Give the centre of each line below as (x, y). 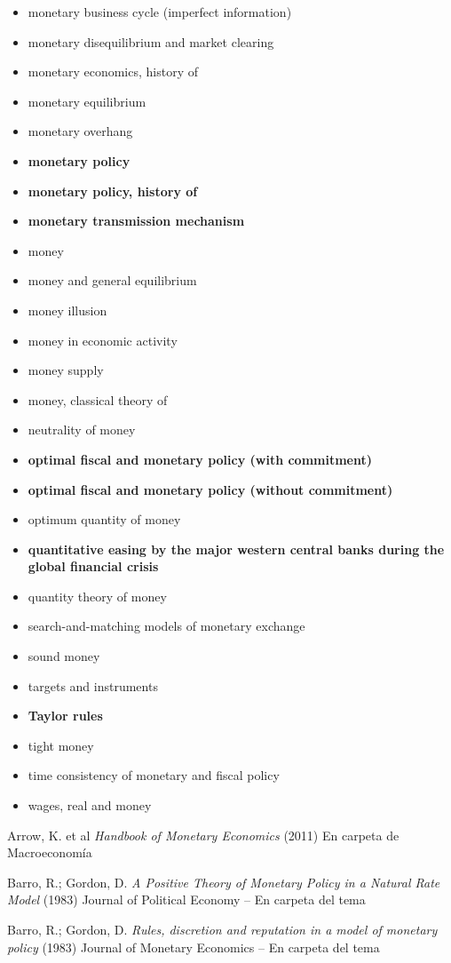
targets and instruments (93, 685)
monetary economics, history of (113, 72)
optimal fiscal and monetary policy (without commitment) (210, 489)
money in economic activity (103, 340)
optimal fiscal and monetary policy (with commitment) (200, 459)
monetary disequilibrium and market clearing (151, 41)
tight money (61, 745)
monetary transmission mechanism (136, 221)
